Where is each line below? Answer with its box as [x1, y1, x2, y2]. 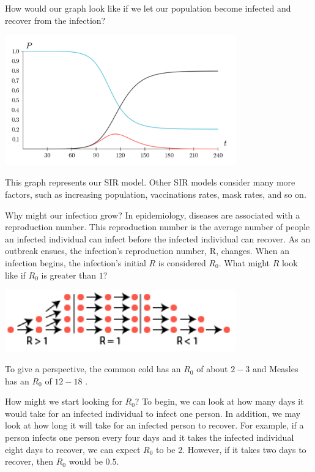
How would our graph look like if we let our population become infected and [5, 2, 291, 14]
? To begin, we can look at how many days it [135, 395, 304, 408]
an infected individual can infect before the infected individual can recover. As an [5, 232, 311, 245]
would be [69, 455, 103, 468]
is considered [158, 256, 206, 269]
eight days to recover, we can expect [5, 443, 141, 455]
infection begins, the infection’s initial [5, 256, 146, 269]
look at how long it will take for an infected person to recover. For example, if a [5, 419, 304, 432]
